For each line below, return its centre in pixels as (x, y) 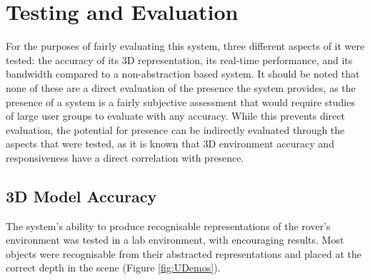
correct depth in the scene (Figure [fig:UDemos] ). (113, 268)
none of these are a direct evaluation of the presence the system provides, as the (181, 87)
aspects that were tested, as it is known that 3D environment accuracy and (170, 144)
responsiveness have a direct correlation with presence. (125, 157)
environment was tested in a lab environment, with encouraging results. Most (175, 240)
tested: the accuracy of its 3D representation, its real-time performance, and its (179, 59)
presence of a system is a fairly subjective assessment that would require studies (180, 102)
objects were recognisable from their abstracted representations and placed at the (184, 253)
